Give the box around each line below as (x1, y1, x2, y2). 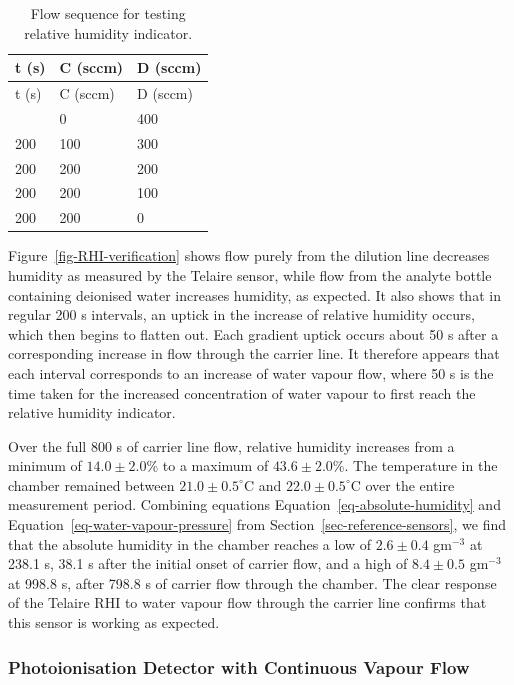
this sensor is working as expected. (8, 612, 220, 633)
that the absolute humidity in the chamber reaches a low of (8, 533, 372, 554)
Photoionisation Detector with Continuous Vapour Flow (8, 654, 470, 679)
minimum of (8, 455, 82, 476)
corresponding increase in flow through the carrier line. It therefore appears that (8, 343, 500, 364)
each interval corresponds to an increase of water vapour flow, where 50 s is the (8, 362, 494, 383)
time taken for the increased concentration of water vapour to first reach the (8, 382, 476, 403)
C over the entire (350, 474, 455, 495)
